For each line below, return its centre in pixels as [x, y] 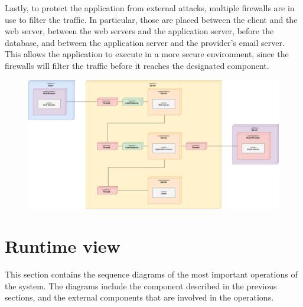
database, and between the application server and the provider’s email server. [145, 42]
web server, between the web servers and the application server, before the [139, 31]
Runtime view [63, 245]
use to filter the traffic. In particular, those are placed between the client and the [151, 19]
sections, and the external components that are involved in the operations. [139, 297]
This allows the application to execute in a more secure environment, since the [147, 54]
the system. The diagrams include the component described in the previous [141, 285]
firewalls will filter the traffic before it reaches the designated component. [137, 65]
